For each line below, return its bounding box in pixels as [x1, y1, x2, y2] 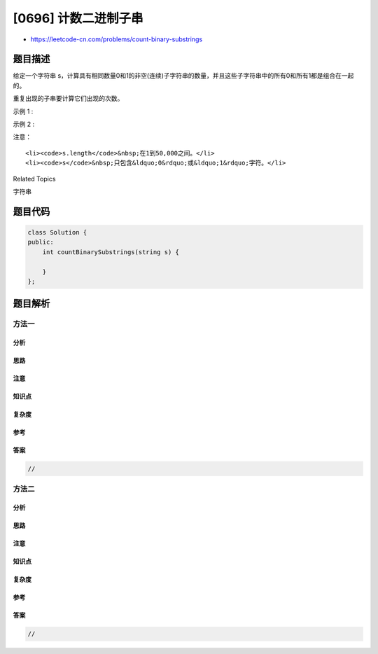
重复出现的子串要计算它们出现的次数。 [13, 95, 124, 103]
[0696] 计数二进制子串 [13, 11, 143, 26]
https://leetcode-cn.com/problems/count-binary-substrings [30, 35, 203, 43]
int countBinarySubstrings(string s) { [42, 248, 180, 256]
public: [27, 238, 54, 246]
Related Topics [13, 174, 56, 183]
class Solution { [27, 228, 87, 236]
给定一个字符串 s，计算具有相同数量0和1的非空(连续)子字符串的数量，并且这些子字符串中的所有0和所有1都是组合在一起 [13, 71, 354, 80]
